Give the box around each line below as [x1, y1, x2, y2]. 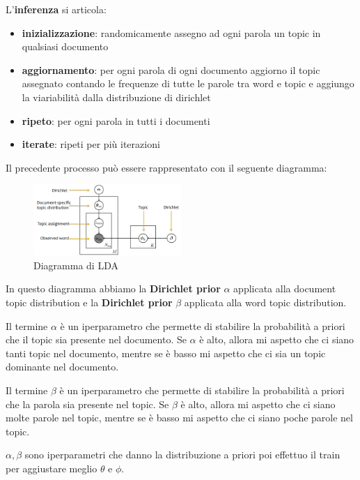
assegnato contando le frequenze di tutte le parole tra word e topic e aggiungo [22, 76, 354, 91]
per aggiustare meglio [6, 460, 97, 475]
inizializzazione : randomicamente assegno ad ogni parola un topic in [22, 25, 321, 40]
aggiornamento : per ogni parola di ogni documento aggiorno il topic [22, 62, 320, 77]
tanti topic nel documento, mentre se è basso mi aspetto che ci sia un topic [6, 345, 326, 360]
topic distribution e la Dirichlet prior [6, 294, 173, 309]
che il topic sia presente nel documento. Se [6, 332, 187, 347]
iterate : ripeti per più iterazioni [22, 137, 160, 151]
